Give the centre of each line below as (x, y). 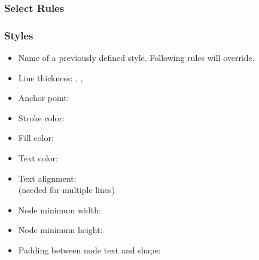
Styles (19, 35)
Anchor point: (44, 98)
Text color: (38, 158)
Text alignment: (47, 178)
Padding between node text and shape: (89, 250)
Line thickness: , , (51, 77)
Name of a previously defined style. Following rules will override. (136, 58)
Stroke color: (41, 117)
